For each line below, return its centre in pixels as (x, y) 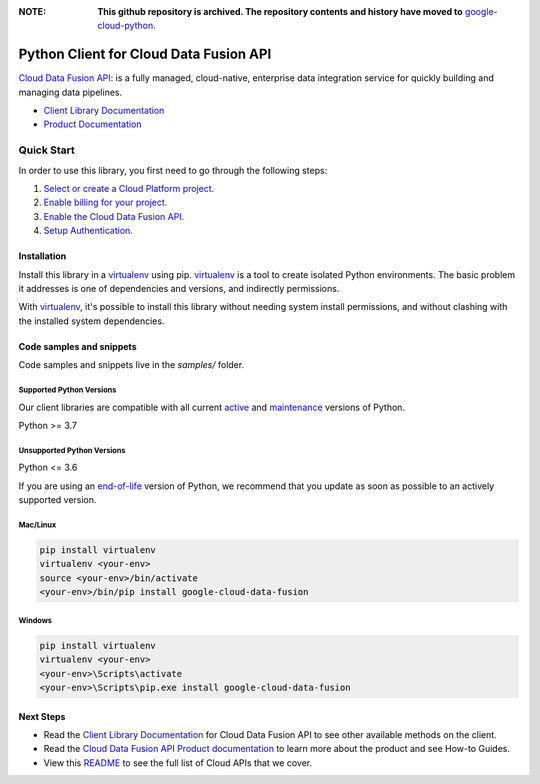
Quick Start (46, 150)
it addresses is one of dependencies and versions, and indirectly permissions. (179, 288)
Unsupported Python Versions (72, 450)
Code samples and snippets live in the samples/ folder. (131, 365)
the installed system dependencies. (91, 321)
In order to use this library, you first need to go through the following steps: (173, 170)
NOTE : (32, 11)
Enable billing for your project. (105, 202)
